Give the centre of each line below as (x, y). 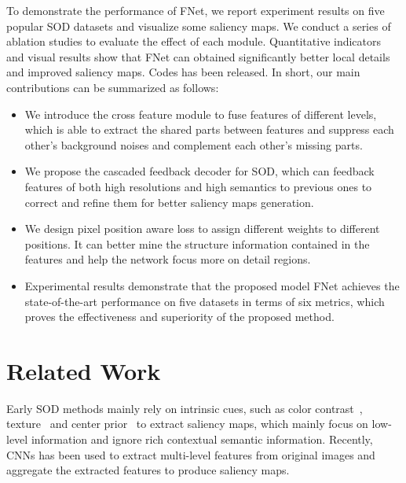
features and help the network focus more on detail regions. (168, 259)
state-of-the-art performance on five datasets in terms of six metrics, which (205, 301)
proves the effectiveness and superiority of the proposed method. (179, 317)
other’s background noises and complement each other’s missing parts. (194, 144)
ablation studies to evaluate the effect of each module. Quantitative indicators (194, 41)
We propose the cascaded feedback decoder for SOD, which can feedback (199, 171)
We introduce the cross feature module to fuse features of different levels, (201, 114)
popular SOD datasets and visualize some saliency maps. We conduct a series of (199, 26)
